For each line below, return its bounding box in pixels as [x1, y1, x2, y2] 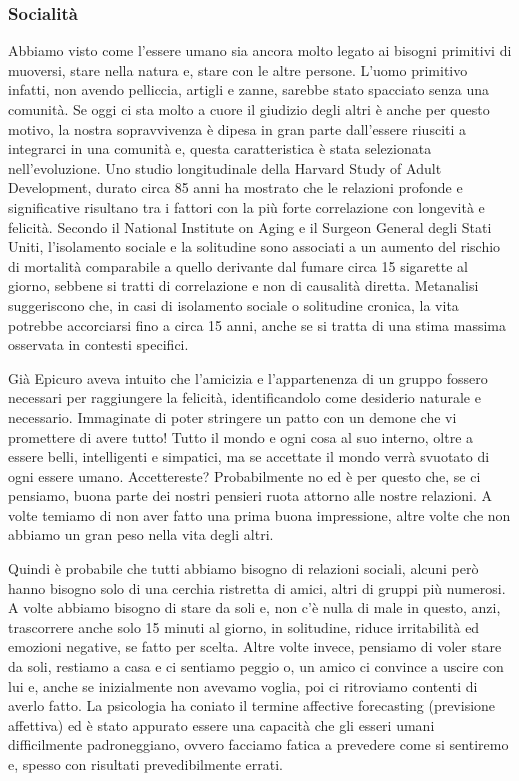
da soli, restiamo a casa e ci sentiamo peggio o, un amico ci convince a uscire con [8, 656, 504, 677]
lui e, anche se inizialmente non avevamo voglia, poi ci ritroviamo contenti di [8, 675, 478, 696]
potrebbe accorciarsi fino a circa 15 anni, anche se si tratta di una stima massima [8, 314, 507, 335]
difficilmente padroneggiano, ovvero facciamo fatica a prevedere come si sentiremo [8, 734, 509, 755]
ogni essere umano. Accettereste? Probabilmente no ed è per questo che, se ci [8, 465, 481, 486]
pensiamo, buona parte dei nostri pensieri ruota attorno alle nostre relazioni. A [8, 485, 493, 506]
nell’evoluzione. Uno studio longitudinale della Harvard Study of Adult [8, 157, 442, 178]
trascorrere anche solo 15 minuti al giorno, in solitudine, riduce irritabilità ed [8, 616, 480, 637]
